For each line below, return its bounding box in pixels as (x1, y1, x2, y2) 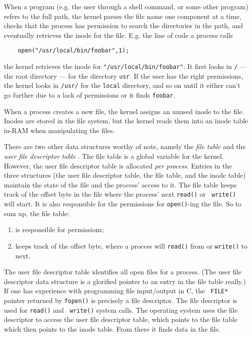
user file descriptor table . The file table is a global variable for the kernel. (4, 151, 224, 161)
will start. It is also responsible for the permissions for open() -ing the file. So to (4, 199, 242, 209)
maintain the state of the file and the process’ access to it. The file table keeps (4, 179, 237, 189)
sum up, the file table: (4, 208, 69, 218)
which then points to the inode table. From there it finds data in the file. (4, 323, 221, 334)
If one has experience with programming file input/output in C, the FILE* (4, 286, 228, 296)
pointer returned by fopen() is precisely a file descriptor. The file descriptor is (4, 295, 237, 305)
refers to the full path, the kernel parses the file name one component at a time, (4, 11, 241, 21)
